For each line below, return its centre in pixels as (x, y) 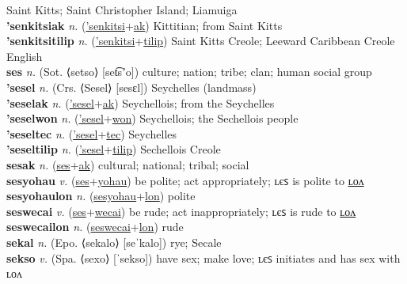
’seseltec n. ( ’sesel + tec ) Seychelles (92, 133)
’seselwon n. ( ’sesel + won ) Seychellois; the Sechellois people (152, 118)
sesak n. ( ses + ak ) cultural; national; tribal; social (128, 164)
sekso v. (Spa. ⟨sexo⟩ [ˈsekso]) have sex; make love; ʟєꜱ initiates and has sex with (203, 257)
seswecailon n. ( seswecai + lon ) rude (95, 227)
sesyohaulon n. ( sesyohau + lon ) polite (101, 196)
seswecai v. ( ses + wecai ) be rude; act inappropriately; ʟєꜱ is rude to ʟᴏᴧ (181, 211)
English (25, 56)
